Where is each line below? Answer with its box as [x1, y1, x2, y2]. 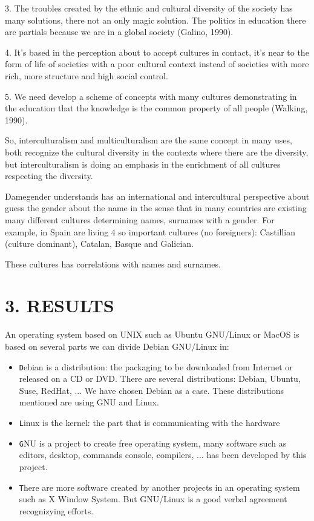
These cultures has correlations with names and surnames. [5, 257, 221, 270]
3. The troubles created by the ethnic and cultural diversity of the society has [5, 2, 293, 14]
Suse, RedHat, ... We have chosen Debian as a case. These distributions [19, 384, 284, 396]
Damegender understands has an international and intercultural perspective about [5, 189, 310, 202]
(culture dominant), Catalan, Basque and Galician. [5, 237, 194, 250]
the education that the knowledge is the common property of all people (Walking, [5, 102, 308, 114]
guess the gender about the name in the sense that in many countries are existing [5, 202, 307, 214]
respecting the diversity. [5, 169, 93, 182]
